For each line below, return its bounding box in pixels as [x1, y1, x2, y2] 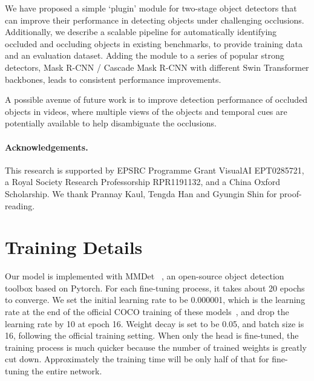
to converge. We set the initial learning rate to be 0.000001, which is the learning [5, 293, 306, 306]
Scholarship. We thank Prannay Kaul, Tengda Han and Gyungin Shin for [5, 187, 277, 200]
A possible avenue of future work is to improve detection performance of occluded [5, 93, 308, 106]
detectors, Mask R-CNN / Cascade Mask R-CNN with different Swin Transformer [5, 60, 309, 73]
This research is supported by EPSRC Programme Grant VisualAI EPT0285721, [5, 163, 304, 176]
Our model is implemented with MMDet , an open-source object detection [5, 270, 284, 282]
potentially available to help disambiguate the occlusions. [5, 117, 217, 129]
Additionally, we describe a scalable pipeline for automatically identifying [5, 25, 277, 38]
